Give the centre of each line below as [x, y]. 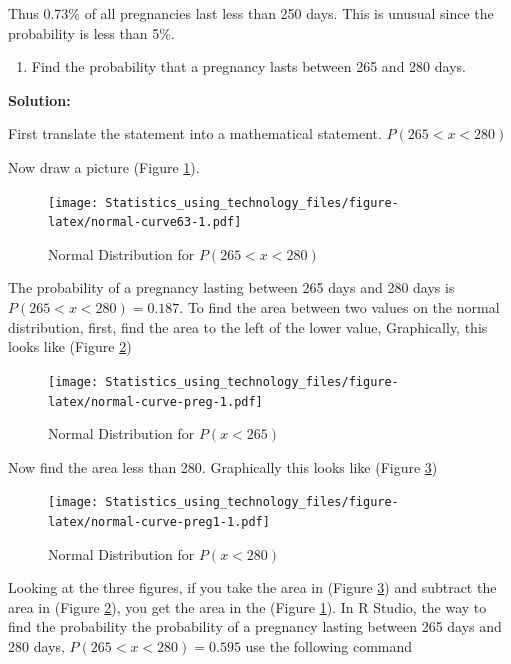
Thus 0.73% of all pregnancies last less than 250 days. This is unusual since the [251, 13]
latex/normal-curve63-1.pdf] [145, 222]
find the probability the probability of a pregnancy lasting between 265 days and [255, 626]
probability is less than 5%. [91, 32]
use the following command [329, 646]
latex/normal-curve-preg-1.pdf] [155, 401]
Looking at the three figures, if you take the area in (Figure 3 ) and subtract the [252, 587]
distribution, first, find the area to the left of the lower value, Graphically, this [248, 326]
